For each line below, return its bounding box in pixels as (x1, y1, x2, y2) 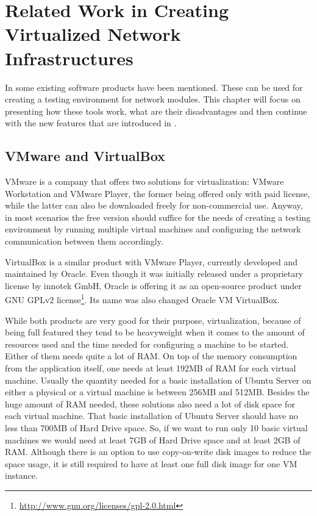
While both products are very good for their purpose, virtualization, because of (5, 314, 301, 326)
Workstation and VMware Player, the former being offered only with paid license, (5, 187, 310, 199)
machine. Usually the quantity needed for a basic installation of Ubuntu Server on (5, 373, 312, 386)
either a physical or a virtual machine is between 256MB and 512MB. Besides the (5, 385, 310, 398)
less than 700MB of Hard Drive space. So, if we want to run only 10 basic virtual (5, 421, 308, 434)
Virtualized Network (5, 21, 181, 46)
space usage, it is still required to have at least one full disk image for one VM (5, 457, 297, 470)
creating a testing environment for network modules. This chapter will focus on (5, 93, 301, 106)
